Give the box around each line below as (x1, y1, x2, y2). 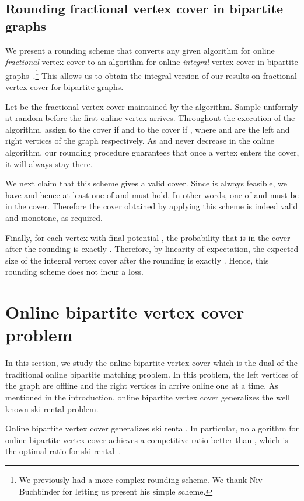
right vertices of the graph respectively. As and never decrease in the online (5, 134, 274, 147)
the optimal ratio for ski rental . (5, 445, 121, 457)
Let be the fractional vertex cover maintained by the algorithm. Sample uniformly (5, 100, 298, 112)
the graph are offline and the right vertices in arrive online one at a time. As (5, 379, 278, 392)
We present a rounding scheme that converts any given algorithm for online (5, 44, 275, 56)
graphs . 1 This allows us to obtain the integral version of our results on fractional (5, 67, 297, 81)
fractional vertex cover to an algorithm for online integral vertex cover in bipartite (5, 56, 298, 68)
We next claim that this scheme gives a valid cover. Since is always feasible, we (5, 177, 288, 189)
